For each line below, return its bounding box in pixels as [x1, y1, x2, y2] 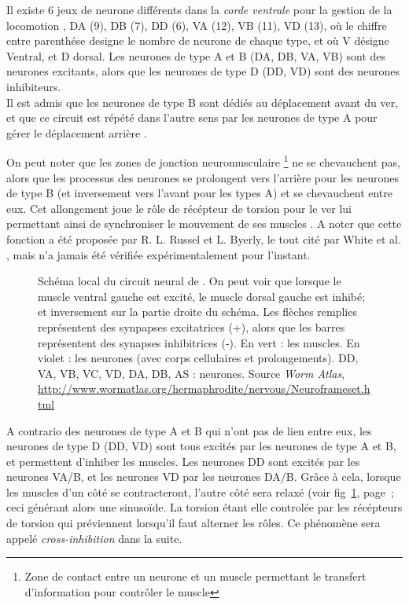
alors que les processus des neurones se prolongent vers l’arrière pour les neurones [6, 169, 399, 185]
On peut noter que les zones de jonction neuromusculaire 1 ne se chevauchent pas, [6, 152, 400, 170]
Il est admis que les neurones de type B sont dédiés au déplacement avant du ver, [6, 93, 399, 110]
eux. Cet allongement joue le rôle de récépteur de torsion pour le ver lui [6, 200, 352, 216]
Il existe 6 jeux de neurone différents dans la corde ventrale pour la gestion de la [6, 2, 392, 17]
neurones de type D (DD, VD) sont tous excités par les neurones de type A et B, [6, 438, 396, 454]
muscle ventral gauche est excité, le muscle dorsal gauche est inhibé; [38, 288, 366, 304]
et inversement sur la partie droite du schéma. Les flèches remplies [38, 303, 357, 320]
